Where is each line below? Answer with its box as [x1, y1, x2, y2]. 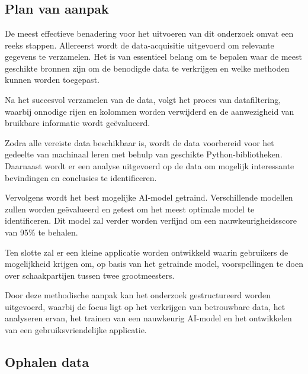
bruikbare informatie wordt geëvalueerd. [5, 117, 150, 129]
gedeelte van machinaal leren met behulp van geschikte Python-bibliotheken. [5, 148, 283, 160]
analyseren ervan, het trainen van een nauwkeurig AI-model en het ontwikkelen [5, 312, 292, 324]
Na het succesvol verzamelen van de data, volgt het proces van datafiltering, [5, 93, 281, 105]
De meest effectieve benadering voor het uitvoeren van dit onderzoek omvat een [5, 27, 294, 39]
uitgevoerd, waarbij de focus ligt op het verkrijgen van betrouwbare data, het [5, 300, 285, 312]
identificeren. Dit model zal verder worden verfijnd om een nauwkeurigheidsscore [5, 214, 297, 227]
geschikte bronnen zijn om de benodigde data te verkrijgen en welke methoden [5, 62, 290, 74]
